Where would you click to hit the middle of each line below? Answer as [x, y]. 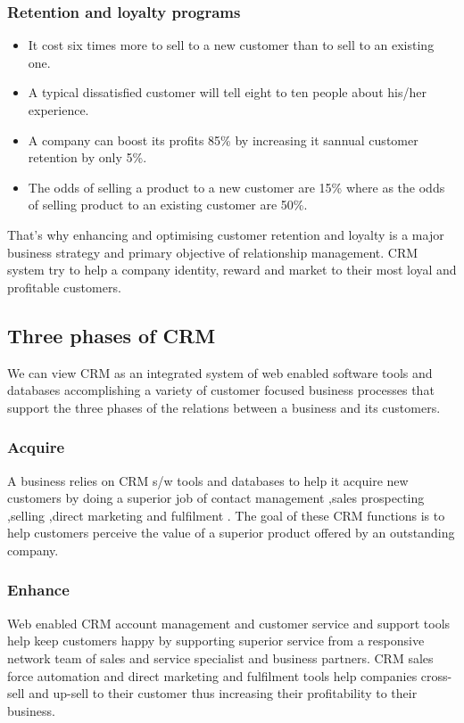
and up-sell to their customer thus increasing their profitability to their [223, 693]
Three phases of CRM [112, 335]
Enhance [38, 590]
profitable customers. [64, 287]
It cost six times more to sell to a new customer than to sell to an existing [231, 45]
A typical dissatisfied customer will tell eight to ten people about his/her [227, 92]
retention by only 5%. [87, 157]
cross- [436, 675]
